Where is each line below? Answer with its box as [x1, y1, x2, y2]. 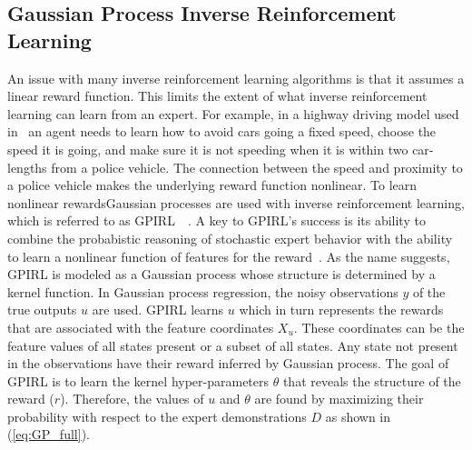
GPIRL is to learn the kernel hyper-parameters [7, 371, 270, 390]
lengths [7, 157, 47, 176]
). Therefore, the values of [60, 389, 204, 408]
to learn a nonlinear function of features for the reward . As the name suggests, [7, 246, 450, 265]
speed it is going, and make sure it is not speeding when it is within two [7, 139, 408, 158]
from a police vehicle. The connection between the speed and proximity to [51, 157, 463, 176]
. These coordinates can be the [293, 317, 465, 336]
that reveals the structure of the [282, 371, 461, 390]
